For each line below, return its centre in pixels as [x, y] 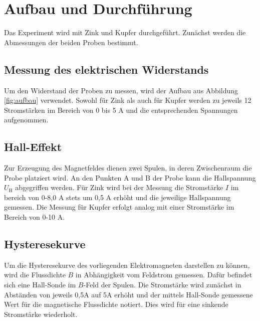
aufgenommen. [26, 120]
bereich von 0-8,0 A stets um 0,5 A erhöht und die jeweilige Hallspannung [117, 197]
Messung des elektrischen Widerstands [106, 69]
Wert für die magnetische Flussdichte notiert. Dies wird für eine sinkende [116, 304]
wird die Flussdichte [35, 275]
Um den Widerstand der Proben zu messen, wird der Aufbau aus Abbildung [121, 90]
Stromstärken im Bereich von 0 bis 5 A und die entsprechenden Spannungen [121, 110]
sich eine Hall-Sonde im [40, 285]
